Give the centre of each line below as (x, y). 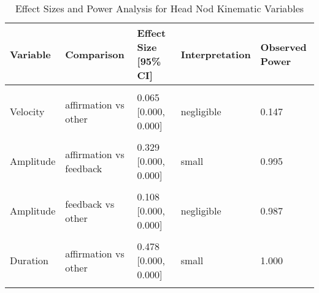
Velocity (27, 111)
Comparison (95, 54)
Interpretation (216, 54)
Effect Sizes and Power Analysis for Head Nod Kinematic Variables (159, 8)
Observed (283, 47)
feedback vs (90, 204)
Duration (29, 260)
